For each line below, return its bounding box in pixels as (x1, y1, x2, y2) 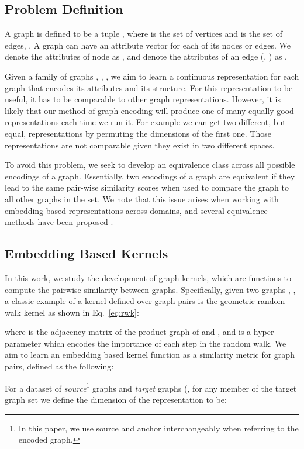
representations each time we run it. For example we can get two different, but (5, 116, 286, 128)
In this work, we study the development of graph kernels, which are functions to (5, 271, 292, 284)
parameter (5, 337, 42, 349)
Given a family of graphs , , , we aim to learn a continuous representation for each (5, 70, 299, 82)
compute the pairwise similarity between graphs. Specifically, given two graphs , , (5, 283, 296, 295)
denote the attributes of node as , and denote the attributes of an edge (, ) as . (5, 50, 287, 63)
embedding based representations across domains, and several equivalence (5, 204, 268, 216)
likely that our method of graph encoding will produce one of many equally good (5, 104, 294, 116)
